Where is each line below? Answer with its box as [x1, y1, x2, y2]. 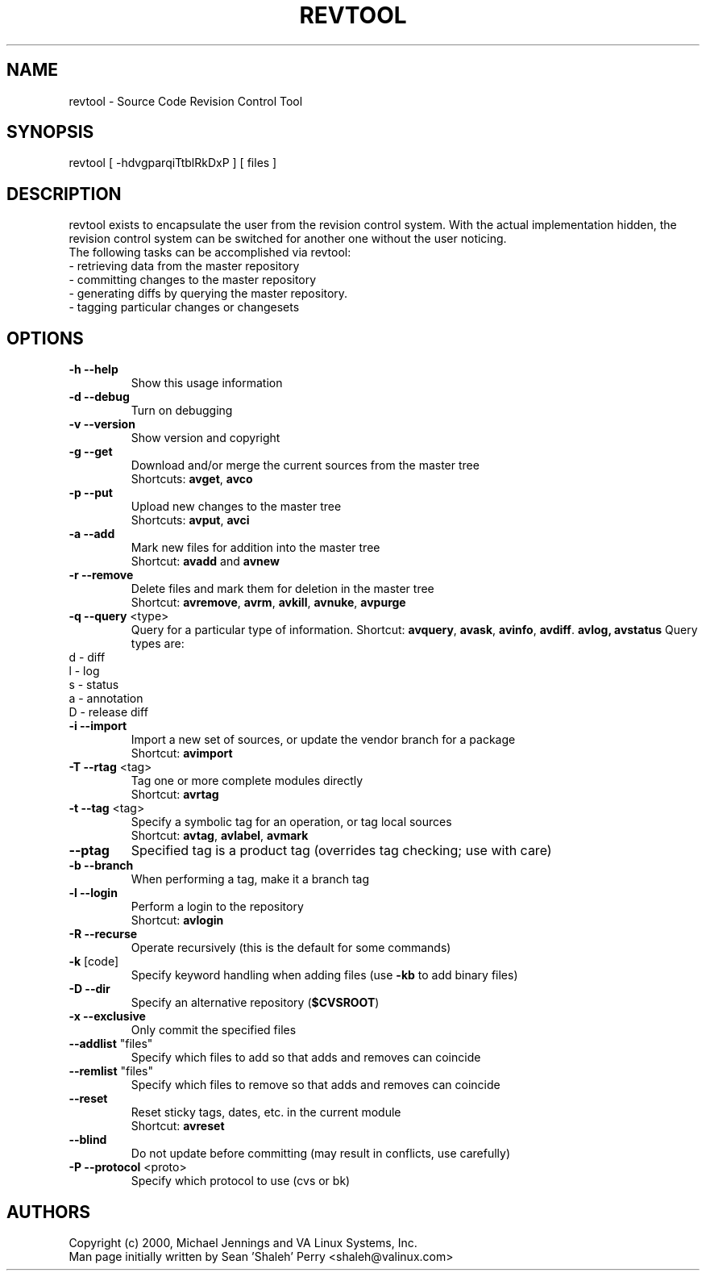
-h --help [69, 362, 118, 377]
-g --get [69, 444, 113, 459]
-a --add [69, 527, 115, 541]
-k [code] [69, 954, 119, 969]
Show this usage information [131, 376, 283, 390]
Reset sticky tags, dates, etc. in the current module [131, 1105, 401, 1120]
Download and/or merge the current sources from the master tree [131, 458, 480, 473]
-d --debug [69, 390, 130, 404]
